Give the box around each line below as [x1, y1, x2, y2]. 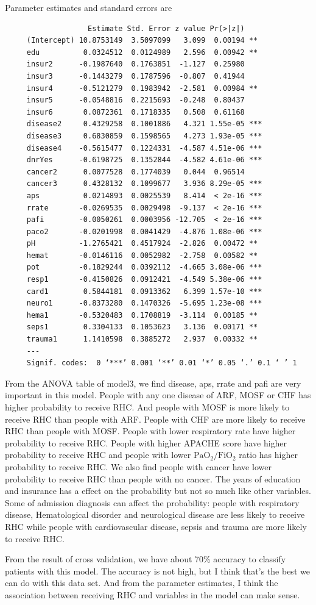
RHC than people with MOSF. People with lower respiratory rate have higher [5, 424, 296, 437]
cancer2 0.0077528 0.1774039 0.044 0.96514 [26, 167, 245, 176]
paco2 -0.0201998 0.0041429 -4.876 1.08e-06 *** [26, 227, 262, 236]
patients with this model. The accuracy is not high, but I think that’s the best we [5, 564, 310, 577]
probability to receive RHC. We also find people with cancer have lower [5, 460, 272, 473]
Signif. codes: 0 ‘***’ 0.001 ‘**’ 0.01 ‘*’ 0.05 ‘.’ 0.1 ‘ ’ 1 [26, 359, 297, 368]
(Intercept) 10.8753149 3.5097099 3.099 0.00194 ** [26, 36, 258, 45]
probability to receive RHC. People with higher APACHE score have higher [5, 436, 287, 449]
